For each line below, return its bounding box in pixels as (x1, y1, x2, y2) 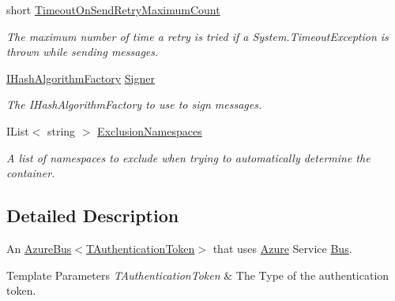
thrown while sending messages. (6, 43, 159, 60)
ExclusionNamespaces (97, 122, 202, 139)
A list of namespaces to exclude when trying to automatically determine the (6, 149, 371, 165)
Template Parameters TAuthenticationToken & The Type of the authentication (6, 266, 389, 283)
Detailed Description (6, 203, 179, 228)
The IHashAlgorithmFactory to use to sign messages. (6, 96, 262, 113)
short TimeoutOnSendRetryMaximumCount (6, 2, 220, 17)
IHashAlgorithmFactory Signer (6, 69, 155, 86)
